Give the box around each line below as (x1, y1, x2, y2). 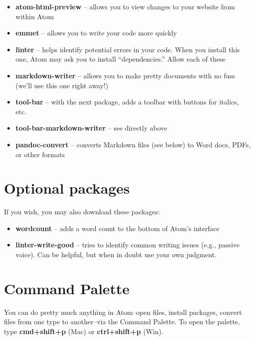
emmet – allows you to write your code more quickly (15, 28, 177, 38)
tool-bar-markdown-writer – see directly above (15, 123, 167, 133)
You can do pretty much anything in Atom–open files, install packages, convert (4, 306, 242, 317)
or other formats (15, 149, 65, 159)
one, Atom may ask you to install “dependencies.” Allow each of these (15, 54, 226, 64)
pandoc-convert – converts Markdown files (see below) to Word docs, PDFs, (15, 139, 251, 149)
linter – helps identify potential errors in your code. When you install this (15, 44, 240, 54)
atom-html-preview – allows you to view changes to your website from (15, 1, 235, 11)
